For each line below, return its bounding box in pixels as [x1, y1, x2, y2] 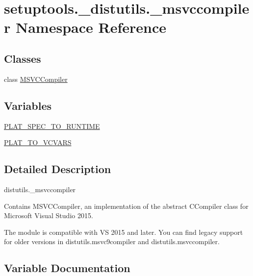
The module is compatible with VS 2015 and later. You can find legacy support [4, 226, 243, 237]
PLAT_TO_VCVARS [4, 137, 72, 148]
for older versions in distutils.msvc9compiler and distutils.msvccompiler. [4, 236, 220, 247]
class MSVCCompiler [4, 74, 68, 84]
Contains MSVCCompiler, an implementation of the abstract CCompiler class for [4, 201, 249, 211]
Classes [4, 50, 41, 66]
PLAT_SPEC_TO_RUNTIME [4, 121, 100, 131]
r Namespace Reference [4, 17, 166, 37]
